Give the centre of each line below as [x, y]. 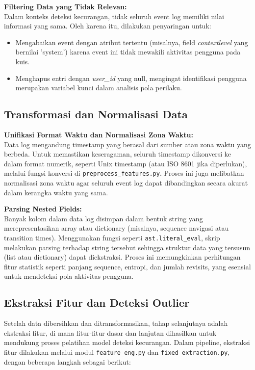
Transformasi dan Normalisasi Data [96, 114]
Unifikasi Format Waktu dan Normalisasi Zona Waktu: [99, 134]
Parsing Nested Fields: [43, 209]
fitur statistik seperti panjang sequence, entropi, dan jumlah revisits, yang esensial [127, 266]
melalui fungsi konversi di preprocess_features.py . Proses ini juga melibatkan [124, 173]
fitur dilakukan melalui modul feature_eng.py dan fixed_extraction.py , [117, 352]
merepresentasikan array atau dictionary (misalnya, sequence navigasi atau [116, 228]
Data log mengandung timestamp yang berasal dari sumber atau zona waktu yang [127, 144]
